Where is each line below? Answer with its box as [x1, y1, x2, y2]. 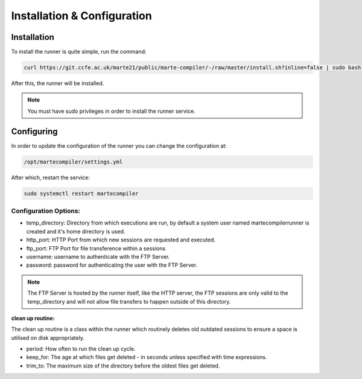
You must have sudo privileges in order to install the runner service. [27, 107, 195, 115]
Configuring [11, 126, 58, 136]
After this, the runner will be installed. [11, 80, 104, 87]
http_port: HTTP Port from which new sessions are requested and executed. [26, 236, 216, 244]
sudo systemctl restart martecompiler [24, 190, 139, 197]
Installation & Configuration [11, 9, 152, 22]
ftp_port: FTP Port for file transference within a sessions [26, 244, 166, 252]
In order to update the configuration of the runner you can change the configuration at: [11, 142, 227, 149]
